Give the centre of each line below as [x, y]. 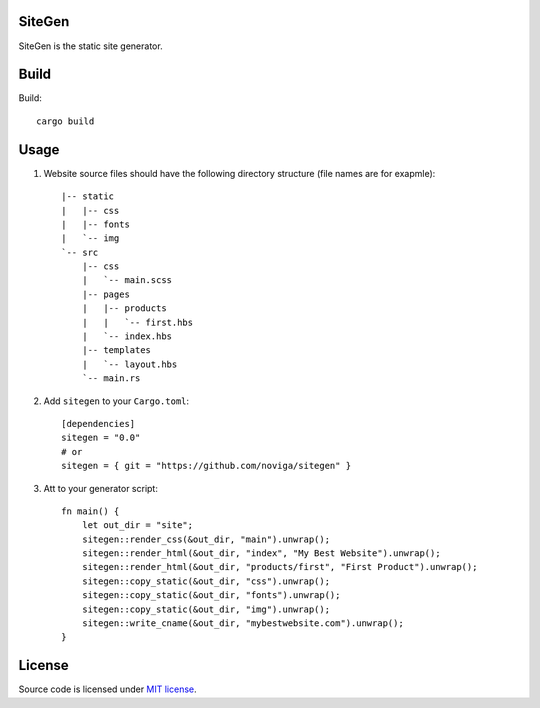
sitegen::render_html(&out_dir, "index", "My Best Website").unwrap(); [261, 553]
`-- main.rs [111, 378]
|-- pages [105, 294]
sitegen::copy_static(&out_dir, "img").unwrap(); [205, 609]
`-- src [80, 252]
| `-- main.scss [127, 280]
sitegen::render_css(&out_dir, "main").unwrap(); [205, 539]
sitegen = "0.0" [101, 438]
